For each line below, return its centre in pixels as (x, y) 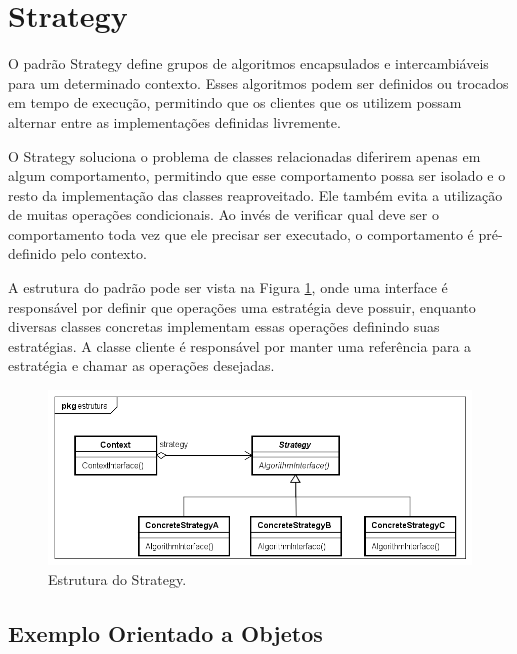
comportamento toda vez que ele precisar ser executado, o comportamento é (241, 233)
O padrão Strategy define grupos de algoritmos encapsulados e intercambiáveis (248, 63)
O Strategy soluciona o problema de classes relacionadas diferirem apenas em (244, 155)
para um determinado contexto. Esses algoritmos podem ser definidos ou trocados (258, 82)
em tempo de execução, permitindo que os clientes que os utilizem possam (235, 102)
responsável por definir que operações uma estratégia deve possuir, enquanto (242, 306)
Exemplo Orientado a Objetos (165, 632)
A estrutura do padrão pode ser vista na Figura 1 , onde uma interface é (228, 287)
